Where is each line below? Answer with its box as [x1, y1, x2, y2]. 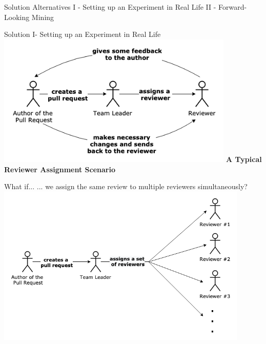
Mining [31, 11, 54, 22]
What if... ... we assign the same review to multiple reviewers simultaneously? [4, 181, 248, 192]
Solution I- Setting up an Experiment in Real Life [4, 29, 161, 39]
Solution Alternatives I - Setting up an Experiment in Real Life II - [4, 2, 216, 12]
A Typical [226, 154, 262, 165]
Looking [4, 11, 30, 22]
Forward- [218, 2, 247, 12]
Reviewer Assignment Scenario [4, 164, 116, 174]
